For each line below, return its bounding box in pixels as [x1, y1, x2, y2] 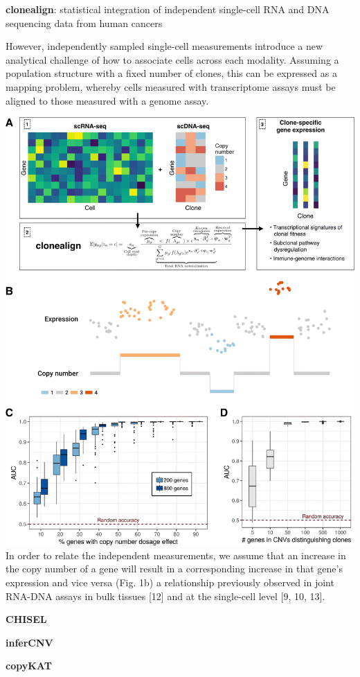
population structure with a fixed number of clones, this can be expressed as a [6, 66, 337, 80]
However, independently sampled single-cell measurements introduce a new [6, 39, 323, 53]
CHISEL [6, 612, 47, 626]
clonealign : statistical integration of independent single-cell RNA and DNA [6, 2, 330, 16]
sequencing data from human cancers [6, 15, 163, 30]
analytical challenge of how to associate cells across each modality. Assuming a [6, 52, 339, 67]
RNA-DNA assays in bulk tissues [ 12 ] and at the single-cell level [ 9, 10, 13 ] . [6, 588, 325, 603]
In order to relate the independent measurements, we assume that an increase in [6, 547, 346, 562]
